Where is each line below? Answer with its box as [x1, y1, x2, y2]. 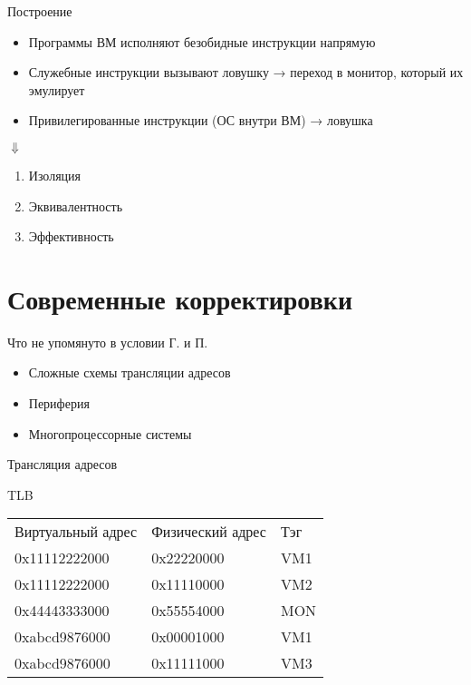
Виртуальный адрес [14, 521, 138, 543]
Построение [7, 2, 72, 20]
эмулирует [28, 80, 85, 99]
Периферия [28, 394, 90, 413]
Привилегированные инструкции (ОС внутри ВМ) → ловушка [28, 111, 373, 130]
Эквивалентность [28, 196, 123, 215]
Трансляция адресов [7, 455, 118, 474]
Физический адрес [151, 521, 266, 543]
